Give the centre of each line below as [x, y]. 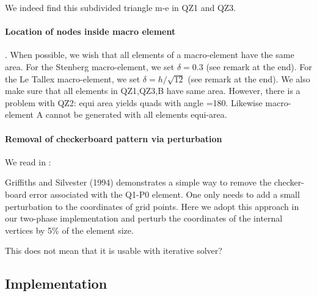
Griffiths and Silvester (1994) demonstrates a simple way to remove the [138, 182]
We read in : [28, 161]
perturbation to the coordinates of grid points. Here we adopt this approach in [152, 206]
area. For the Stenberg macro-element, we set [90, 66]
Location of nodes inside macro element [90, 31]
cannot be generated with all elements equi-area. [136, 114]
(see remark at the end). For [259, 66]
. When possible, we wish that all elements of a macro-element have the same [150, 55]
